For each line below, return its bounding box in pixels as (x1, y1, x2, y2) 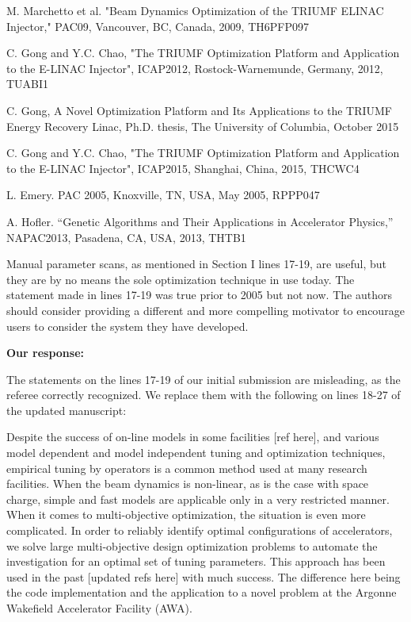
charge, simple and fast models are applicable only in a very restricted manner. (6, 490, 390, 507)
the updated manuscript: (6, 401, 127, 418)
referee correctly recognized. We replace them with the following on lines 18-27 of (6, 386, 401, 403)
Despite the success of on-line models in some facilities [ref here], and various (6, 428, 379, 445)
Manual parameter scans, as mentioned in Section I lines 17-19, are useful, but (6, 255, 386, 272)
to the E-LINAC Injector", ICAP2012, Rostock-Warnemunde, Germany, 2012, (6, 60, 383, 76)
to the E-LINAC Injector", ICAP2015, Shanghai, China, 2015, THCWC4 (6, 159, 360, 176)
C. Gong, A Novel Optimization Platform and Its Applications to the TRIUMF (6, 102, 393, 118)
